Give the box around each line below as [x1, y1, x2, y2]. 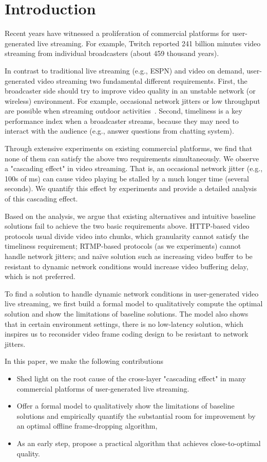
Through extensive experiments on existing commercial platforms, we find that [5, 143, 253, 154]
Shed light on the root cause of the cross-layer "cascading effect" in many [16, 373, 246, 383]
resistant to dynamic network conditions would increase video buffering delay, [5, 261, 249, 271]
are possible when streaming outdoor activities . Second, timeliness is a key [5, 105, 242, 116]
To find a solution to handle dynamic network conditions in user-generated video [5, 288, 259, 299]
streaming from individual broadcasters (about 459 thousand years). [5, 48, 219, 59]
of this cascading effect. [5, 193, 78, 204]
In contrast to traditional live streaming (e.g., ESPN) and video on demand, [5, 65, 244, 76]
